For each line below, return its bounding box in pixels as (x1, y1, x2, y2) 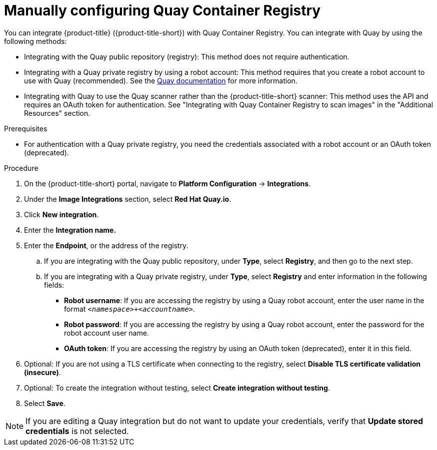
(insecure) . (24, 368, 61, 377)
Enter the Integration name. (24, 225, 116, 234)
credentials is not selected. (25, 426, 129, 436)
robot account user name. (64, 328, 149, 337)
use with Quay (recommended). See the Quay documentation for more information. (24, 76, 297, 85)
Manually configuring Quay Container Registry (4, 2, 321, 19)
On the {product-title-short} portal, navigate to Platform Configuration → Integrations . (24, 179, 311, 188)
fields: (44, 280, 64, 289)
